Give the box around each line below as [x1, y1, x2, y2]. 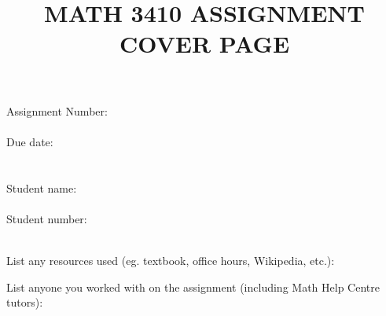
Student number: [6, 210, 87, 226]
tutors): [6, 294, 43, 310]
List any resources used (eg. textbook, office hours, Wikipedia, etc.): [6, 252, 335, 268]
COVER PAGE [119, 28, 290, 60]
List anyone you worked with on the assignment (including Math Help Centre [6, 278, 380, 295]
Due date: [6, 133, 53, 149]
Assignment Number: [6, 102, 108, 119]
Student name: [6, 179, 77, 196]
